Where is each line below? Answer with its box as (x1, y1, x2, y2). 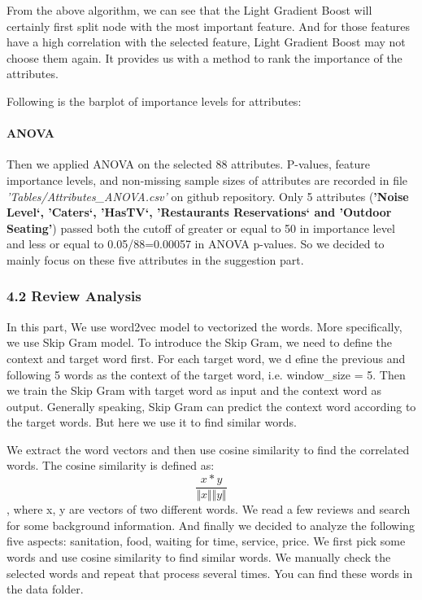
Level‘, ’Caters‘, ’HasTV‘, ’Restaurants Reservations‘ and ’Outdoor (7, 204, 392, 221)
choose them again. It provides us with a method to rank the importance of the (7, 49, 402, 66)
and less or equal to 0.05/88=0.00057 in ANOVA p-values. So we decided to (7, 235, 385, 252)
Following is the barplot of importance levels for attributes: (7, 92, 302, 109)
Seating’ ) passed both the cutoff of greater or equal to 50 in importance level (7, 219, 395, 236)
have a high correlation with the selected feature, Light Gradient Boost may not (7, 33, 406, 50)
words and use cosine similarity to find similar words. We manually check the (7, 548, 391, 565)
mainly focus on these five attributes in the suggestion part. (7, 251, 304, 268)
